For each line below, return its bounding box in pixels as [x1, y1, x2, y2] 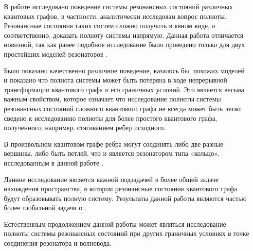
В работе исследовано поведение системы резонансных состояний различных [4, 1, 233, 11]
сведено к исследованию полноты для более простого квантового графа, [4, 113, 217, 123]
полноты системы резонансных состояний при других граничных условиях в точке [4, 228, 249, 238]
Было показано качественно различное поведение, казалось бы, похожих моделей [4, 65, 245, 75]
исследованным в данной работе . [4, 157, 104, 167]
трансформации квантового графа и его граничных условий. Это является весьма [4, 84, 244, 94]
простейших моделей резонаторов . [4, 49, 108, 59]
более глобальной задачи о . [4, 202, 87, 213]
